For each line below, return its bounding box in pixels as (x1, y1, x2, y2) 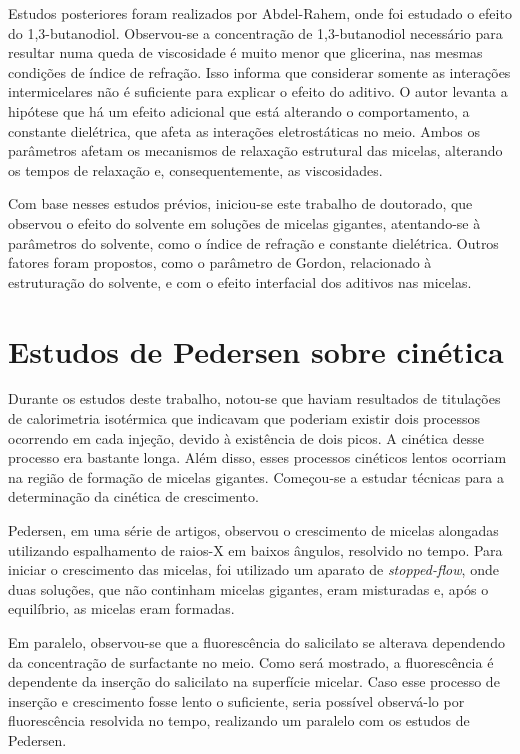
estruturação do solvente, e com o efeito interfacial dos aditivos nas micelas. (8, 271, 472, 292)
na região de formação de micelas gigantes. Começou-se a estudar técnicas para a (8, 466, 504, 487)
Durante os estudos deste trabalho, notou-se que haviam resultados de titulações (8, 388, 501, 409)
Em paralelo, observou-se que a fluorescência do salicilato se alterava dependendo (8, 631, 505, 652)
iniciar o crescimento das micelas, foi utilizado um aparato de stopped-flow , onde (8, 559, 499, 580)
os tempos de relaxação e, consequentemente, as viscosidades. (8, 159, 383, 180)
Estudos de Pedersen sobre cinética (8, 330, 504, 371)
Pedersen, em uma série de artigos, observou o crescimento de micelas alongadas (8, 520, 499, 540)
